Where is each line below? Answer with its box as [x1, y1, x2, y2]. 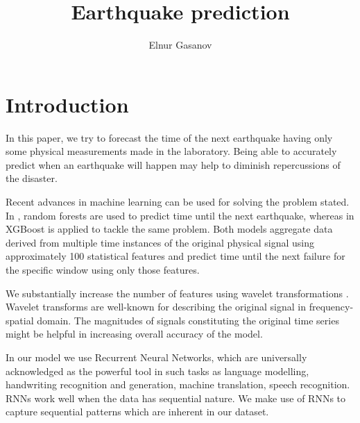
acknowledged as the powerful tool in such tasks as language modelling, [6, 363, 309, 378]
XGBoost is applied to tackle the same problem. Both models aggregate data [6, 222, 333, 236]
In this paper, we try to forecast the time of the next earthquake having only [6, 130, 333, 144]
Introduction [6, 90, 129, 118]
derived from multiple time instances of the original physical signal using [6, 235, 315, 249]
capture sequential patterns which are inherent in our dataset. [6, 404, 269, 419]
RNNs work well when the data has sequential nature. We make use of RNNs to [6, 390, 346, 405]
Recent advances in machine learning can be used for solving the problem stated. [6, 194, 350, 209]
